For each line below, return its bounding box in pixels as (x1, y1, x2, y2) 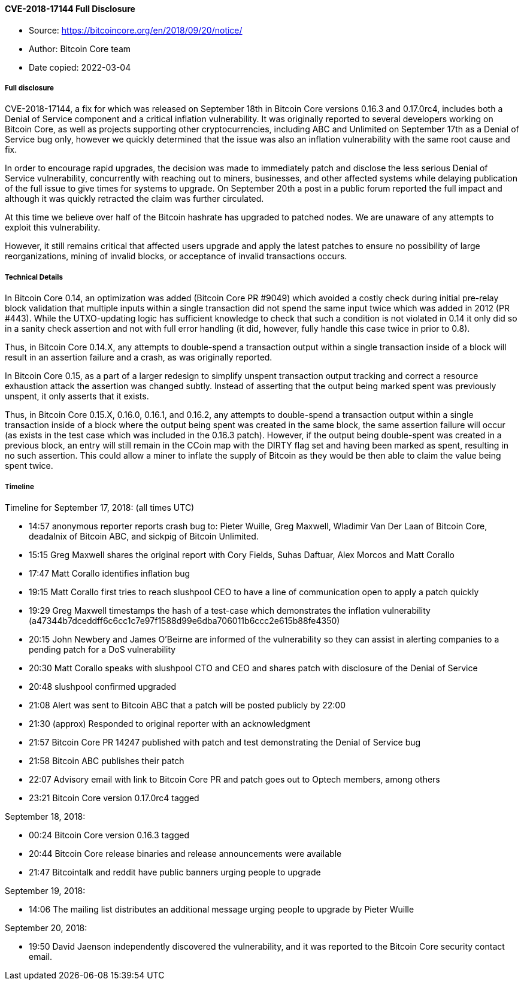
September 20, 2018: (5, 922, 87, 933)
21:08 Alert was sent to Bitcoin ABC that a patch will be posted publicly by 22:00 (29, 699, 346, 710)
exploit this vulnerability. (5, 222, 101, 233)
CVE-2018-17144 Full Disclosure (5, 4, 135, 14)
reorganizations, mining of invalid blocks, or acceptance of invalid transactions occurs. (5, 251, 347, 262)
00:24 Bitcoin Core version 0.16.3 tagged (29, 829, 190, 840)
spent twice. (5, 460, 53, 471)
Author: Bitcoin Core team (29, 43, 131, 54)
